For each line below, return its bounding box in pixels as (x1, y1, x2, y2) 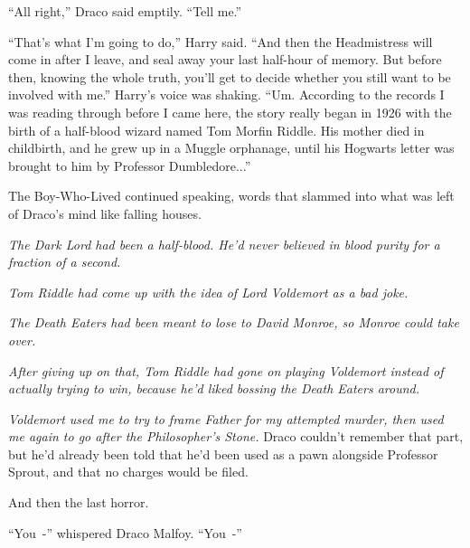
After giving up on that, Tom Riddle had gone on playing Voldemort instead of (8, 361, 444, 380)
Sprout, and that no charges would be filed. (8, 462, 249, 481)
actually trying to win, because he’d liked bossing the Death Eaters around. (8, 379, 420, 398)
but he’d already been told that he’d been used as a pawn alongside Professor (8, 444, 438, 463)
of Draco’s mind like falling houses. (8, 203, 202, 222)
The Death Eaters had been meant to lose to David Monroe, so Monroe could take (8, 313, 459, 332)
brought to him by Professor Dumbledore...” (8, 156, 251, 175)
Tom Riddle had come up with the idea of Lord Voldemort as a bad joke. (8, 282, 409, 301)
